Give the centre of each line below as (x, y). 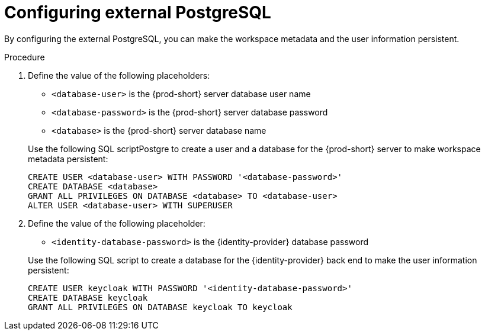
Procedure (25, 57)
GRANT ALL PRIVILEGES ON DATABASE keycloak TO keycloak (160, 307)
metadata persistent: (68, 159)
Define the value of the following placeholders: (119, 75)
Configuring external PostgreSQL (138, 12)
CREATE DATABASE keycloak (88, 297)
